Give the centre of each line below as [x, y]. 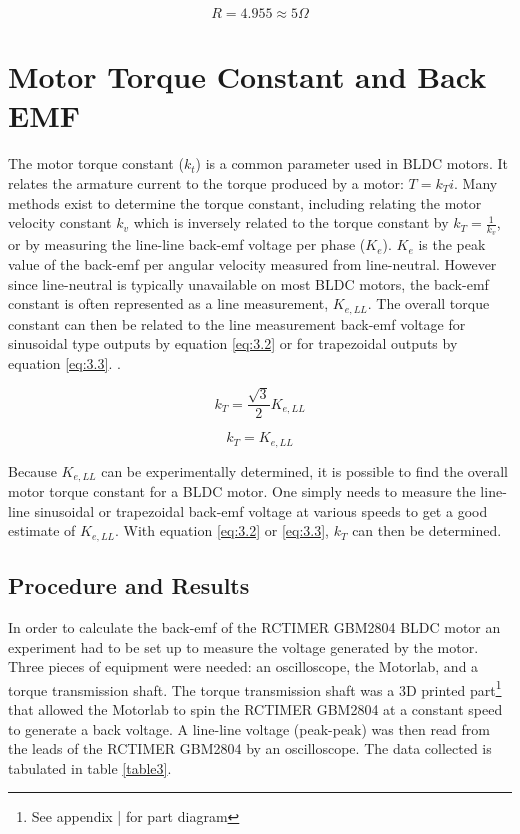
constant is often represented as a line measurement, [168, 303]
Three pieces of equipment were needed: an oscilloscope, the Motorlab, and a [243, 666]
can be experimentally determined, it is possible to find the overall [304, 470]
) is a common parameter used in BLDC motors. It [351, 163]
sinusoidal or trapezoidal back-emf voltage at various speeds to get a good [261, 510]
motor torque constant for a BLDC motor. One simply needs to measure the [242, 491]
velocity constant [60, 222]
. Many [476, 182]
